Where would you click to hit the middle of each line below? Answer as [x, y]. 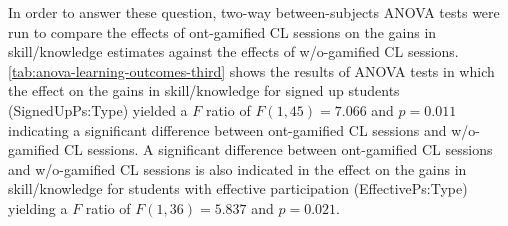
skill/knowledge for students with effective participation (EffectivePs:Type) [238, 188]
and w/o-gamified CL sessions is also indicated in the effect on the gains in [237, 168]
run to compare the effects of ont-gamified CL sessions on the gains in [222, 31]
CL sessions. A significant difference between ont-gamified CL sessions [278, 149]
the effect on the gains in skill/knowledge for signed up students [204, 90]
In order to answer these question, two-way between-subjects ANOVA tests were [254, 12]
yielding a [38, 207]
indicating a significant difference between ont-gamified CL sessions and [227, 129]
